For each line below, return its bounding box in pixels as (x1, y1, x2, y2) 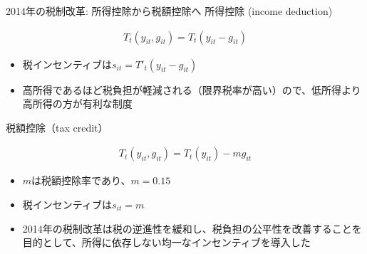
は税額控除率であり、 (31, 173, 131, 188)
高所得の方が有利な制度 (22, 96, 133, 111)
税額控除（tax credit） (6, 120, 108, 134)
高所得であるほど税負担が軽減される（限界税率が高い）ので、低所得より (22, 82, 361, 97)
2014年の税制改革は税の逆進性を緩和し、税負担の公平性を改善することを (22, 221, 362, 236)
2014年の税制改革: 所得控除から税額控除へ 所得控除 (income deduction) (6, 4, 333, 18)
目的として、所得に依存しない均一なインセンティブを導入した (22, 235, 311, 250)
